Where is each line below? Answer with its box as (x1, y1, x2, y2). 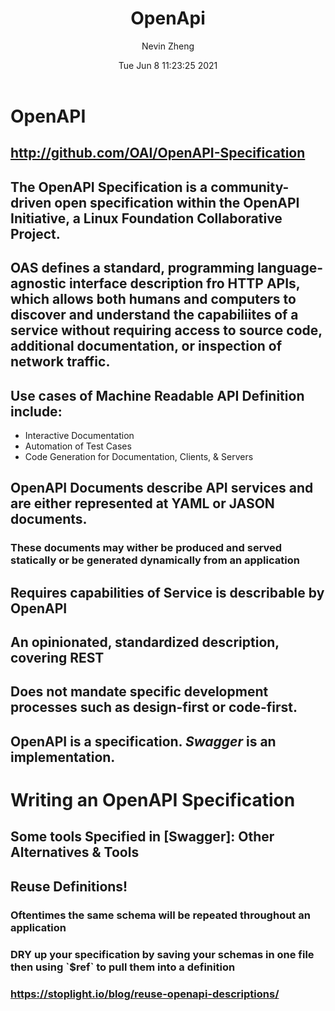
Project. (10, 225, 61, 242)
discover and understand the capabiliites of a (10, 307, 299, 324)
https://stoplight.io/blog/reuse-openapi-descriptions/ (10, 987, 280, 1001)
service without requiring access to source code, (10, 322, 323, 339)
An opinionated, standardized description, (10, 634, 280, 651)
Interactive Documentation (24, 429, 135, 441)
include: (10, 403, 63, 420)
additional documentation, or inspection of (10, 338, 283, 355)
